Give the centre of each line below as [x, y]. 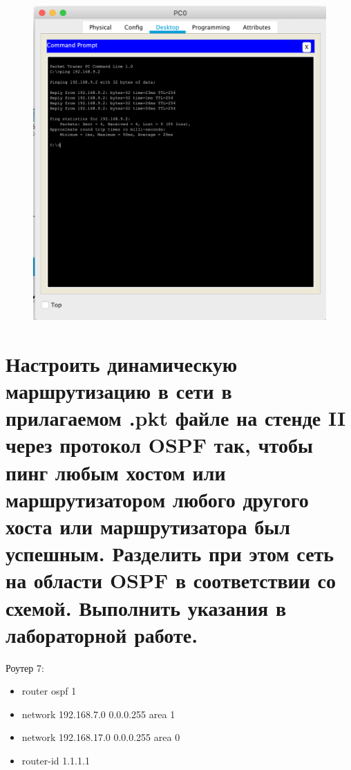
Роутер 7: [25, 667]
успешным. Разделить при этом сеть [170, 553]
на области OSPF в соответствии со [171, 580]
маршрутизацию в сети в [119, 391]
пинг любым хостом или [116, 472]
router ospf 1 [49, 691]
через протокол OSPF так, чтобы [159, 445]
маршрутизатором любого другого [157, 499]
